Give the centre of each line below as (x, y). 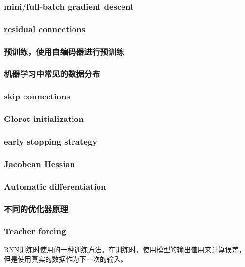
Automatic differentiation (55, 186)
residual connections (45, 29)
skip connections (37, 96)
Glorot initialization (44, 119)
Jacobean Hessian (40, 163)
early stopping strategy (51, 141)
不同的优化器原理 (36, 208)
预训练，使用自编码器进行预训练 (64, 51)
